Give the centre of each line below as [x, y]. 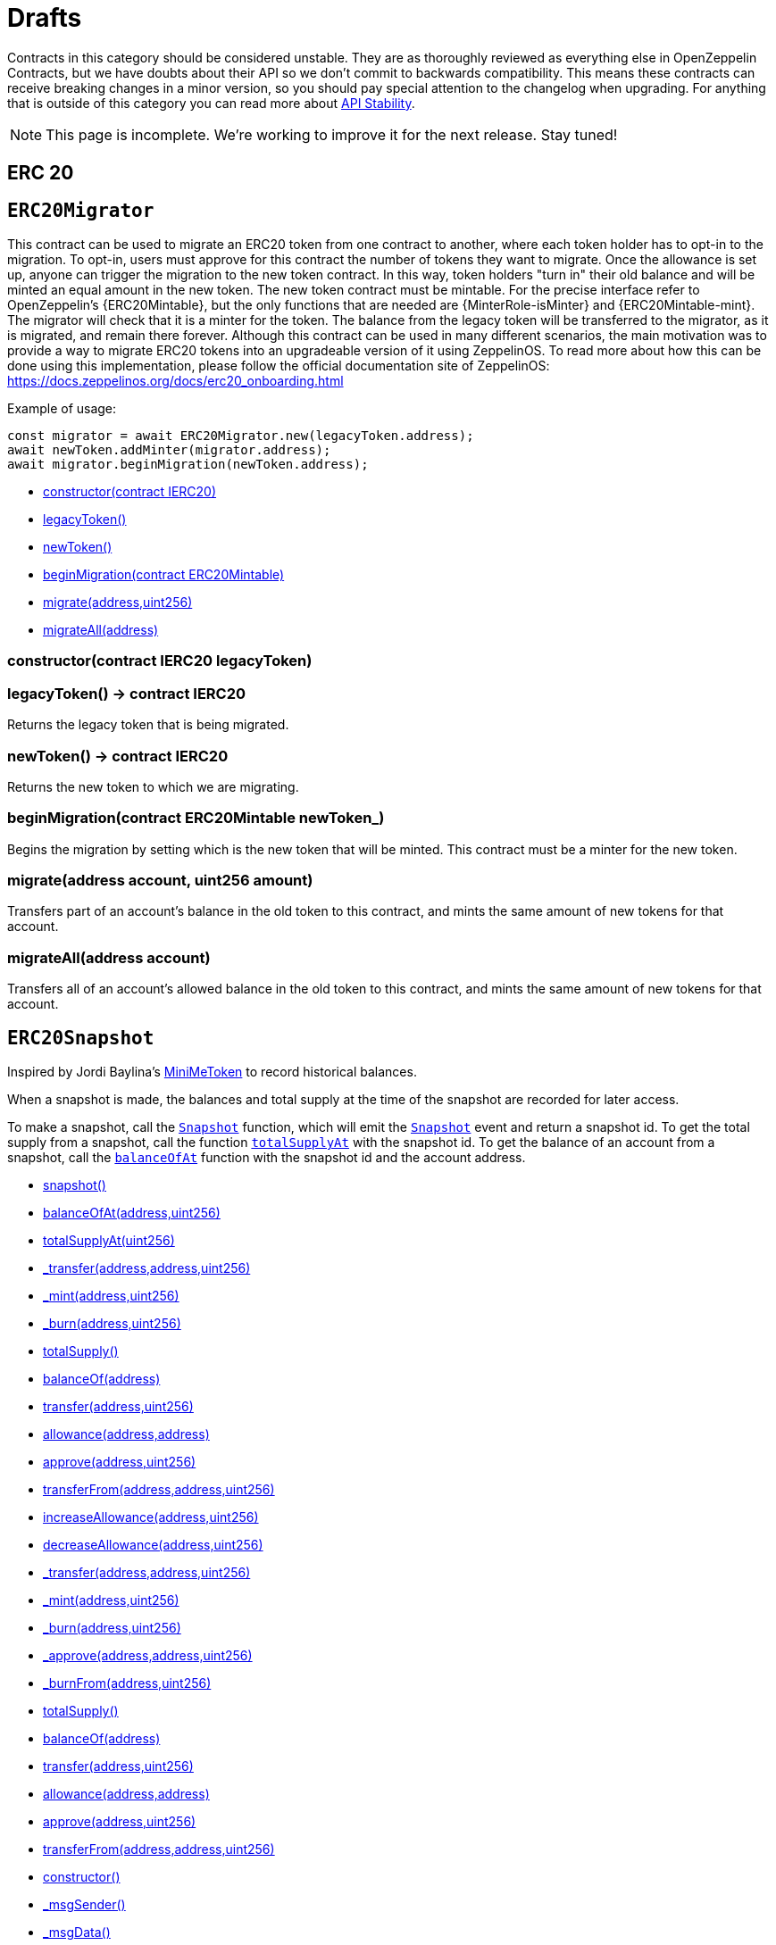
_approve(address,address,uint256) [148, 1655]
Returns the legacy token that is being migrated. [148, 725]
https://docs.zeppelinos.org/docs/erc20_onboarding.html [175, 381]
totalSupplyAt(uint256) [109, 1240]
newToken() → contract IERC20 [118, 756]
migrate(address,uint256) [118, 603]
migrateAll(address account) [109, 957]
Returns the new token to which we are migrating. [153, 786]
